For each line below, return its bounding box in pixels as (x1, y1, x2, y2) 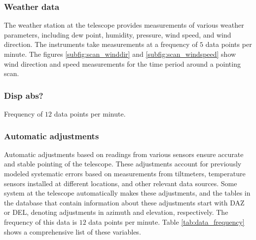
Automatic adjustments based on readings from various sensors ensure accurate (4, 149, 244, 159)
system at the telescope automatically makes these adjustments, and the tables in (4, 188, 251, 198)
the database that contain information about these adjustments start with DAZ (4, 197, 245, 207)
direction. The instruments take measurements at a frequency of (4, 39, 198, 49)
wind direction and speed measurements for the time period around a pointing (4, 58, 241, 69)
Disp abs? (4, 89, 43, 101)
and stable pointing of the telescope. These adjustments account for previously (4, 159, 242, 169)
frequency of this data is (4, 216, 77, 227)
